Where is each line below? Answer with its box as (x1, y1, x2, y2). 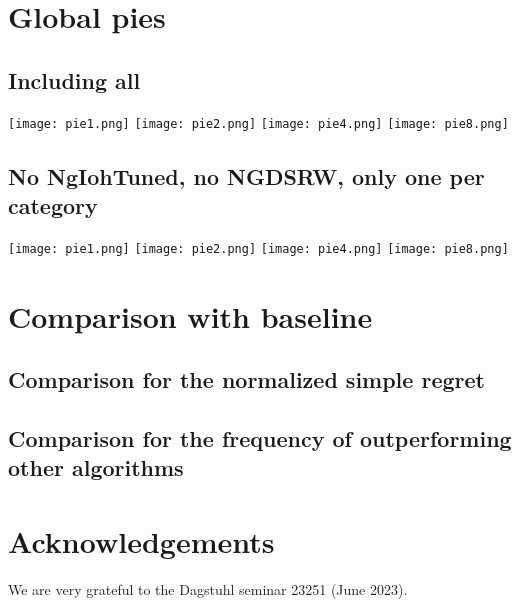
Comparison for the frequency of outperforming (8, 423, 512, 454)
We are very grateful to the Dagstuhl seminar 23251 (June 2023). (8, 578, 408, 599)
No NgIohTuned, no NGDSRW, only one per (8, 160, 485, 191)
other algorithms (8, 452, 184, 483)
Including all (8, 64, 141, 95)
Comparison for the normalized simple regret (8, 364, 485, 395)
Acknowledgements (8, 521, 275, 561)
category (8, 190, 98, 221)
